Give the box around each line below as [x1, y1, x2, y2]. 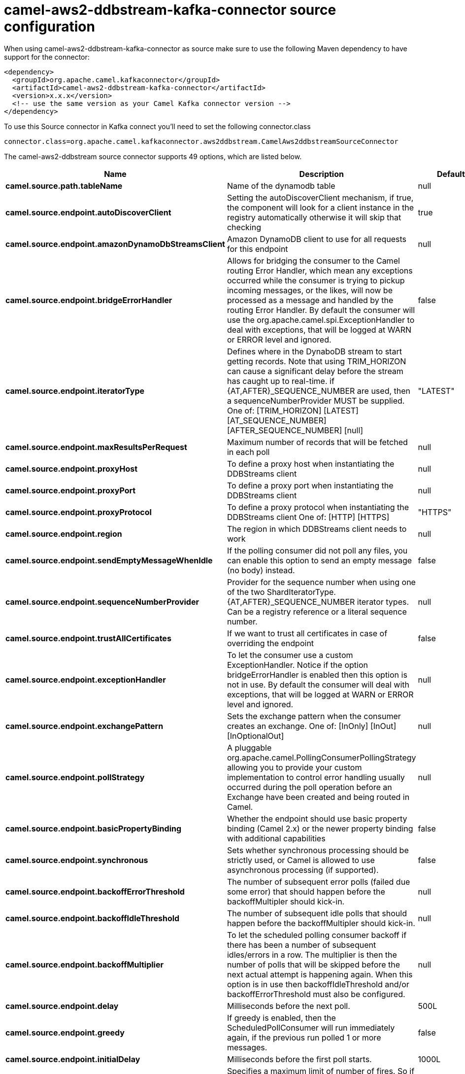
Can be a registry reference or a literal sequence [227, 606, 407, 617]
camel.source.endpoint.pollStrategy [5, 772, 145, 782]
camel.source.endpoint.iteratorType [5, 385, 145, 396]
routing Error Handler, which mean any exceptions [227, 265, 413, 276]
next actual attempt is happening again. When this [227, 969, 413, 979]
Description [299, 169, 344, 179]
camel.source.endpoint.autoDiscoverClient [5, 207, 171, 217]
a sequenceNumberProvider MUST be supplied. [227, 395, 405, 406]
